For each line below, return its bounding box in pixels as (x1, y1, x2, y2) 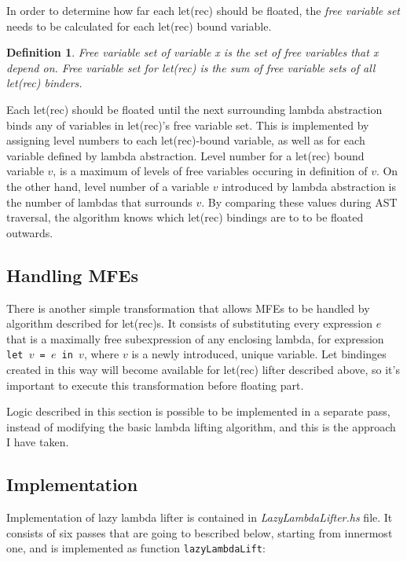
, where (83, 346, 119, 362)
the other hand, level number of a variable (6, 178, 209, 194)
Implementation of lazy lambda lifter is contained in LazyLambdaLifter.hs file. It (6, 509, 393, 526)
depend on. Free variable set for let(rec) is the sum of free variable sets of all (6, 59, 376, 75)
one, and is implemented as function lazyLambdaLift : (6, 540, 266, 556)
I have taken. (6, 434, 69, 450)
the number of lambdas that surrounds (6, 193, 192, 210)
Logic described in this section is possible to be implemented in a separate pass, (6, 403, 390, 420)
